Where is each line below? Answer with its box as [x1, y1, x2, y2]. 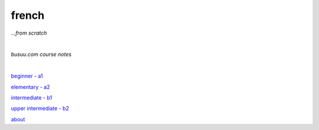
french [11, 9, 44, 22]
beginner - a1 [11, 72, 44, 79]
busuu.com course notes [11, 51, 72, 58]
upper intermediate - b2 [11, 105, 69, 112]
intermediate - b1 [11, 94, 53, 101]
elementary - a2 [11, 83, 50, 91]
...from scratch [11, 29, 47, 36]
